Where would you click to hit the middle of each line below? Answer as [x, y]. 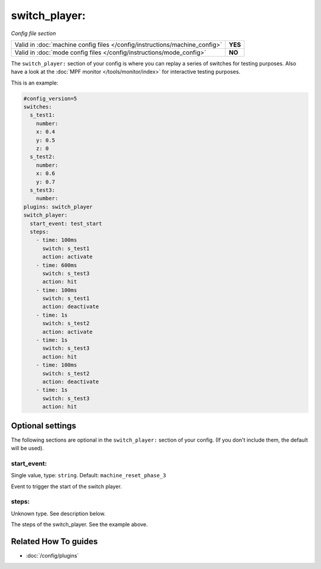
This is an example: [35, 83]
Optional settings [44, 426]
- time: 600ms [56, 265]
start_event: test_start [66, 223]
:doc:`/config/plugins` [52, 556]
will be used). [27, 448]
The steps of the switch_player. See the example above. [79, 524]
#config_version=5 [50, 99]
